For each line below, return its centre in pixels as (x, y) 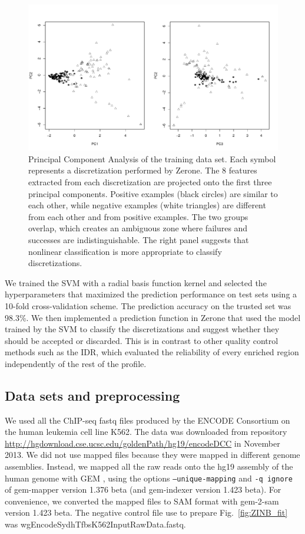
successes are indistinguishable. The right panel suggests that (139, 239)
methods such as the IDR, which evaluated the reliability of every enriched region (152, 352)
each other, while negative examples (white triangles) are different (147, 205)
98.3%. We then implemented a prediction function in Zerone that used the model (153, 317)
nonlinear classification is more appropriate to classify (125, 251)
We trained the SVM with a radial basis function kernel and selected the (136, 282)
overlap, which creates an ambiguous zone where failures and (138, 228)
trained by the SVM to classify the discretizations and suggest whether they (142, 329)
